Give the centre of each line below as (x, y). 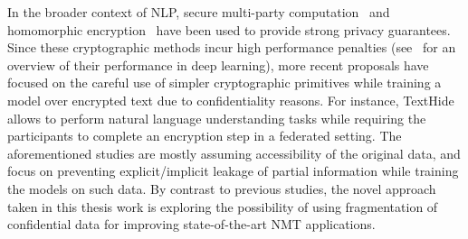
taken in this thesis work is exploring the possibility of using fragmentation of (223, 206)
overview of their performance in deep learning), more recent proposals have (218, 64)
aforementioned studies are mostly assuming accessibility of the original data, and (234, 153)
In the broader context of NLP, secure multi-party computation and (199, 12)
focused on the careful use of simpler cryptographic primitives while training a (224, 83)
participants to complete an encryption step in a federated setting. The (205, 136)
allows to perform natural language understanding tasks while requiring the (217, 118)
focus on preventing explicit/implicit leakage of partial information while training (233, 171)
